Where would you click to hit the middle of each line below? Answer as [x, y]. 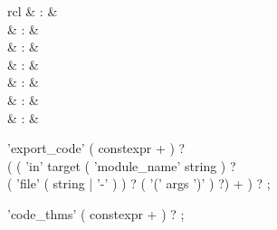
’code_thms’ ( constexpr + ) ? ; [96, 213]
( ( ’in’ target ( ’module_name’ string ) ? [122, 165]
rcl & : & [33, 11]
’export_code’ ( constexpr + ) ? [96, 148]
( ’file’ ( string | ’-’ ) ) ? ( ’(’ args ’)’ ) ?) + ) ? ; [139, 183]
